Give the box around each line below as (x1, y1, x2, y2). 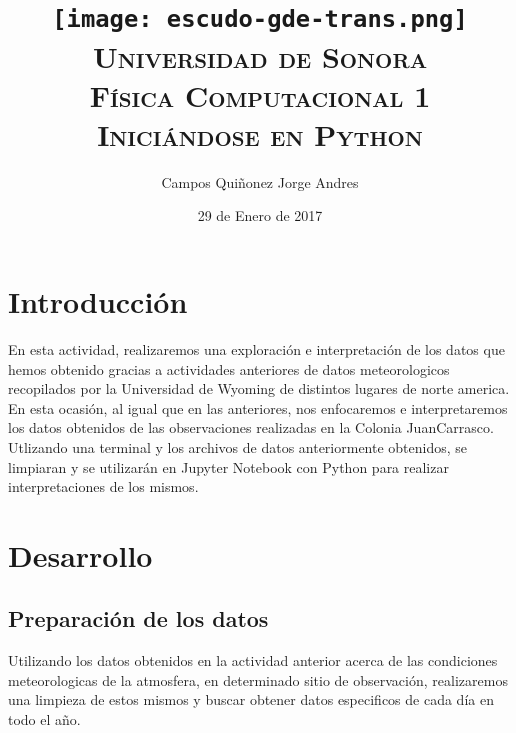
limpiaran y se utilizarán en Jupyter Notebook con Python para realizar (8, 456, 449, 477)
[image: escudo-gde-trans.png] (52, 5, 468, 34)
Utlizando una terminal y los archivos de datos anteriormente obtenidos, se (8, 436, 468, 457)
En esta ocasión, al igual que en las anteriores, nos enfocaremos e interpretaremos (8, 397, 508, 418)
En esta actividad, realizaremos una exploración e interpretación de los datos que (8, 338, 505, 359)
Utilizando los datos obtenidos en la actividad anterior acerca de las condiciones (8, 650, 498, 671)
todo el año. (8, 709, 81, 730)
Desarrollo (8, 534, 153, 575)
